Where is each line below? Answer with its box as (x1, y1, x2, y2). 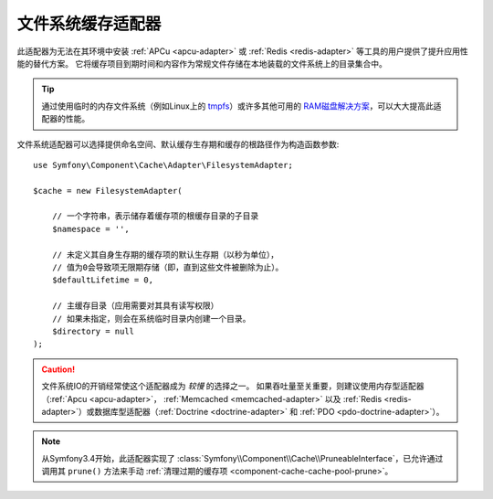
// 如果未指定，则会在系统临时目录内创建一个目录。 (51, 313, 251, 324)
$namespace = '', (51, 224, 130, 234)
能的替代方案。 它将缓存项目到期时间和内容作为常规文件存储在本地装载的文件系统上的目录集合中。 (16, 58, 387, 69)
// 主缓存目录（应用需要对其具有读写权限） (51, 301, 219, 311)
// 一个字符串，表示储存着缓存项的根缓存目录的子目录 (51, 211, 259, 221)
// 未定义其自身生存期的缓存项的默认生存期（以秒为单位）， (51, 249, 278, 260)
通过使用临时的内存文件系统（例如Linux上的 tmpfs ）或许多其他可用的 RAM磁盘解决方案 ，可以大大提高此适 (41, 101, 442, 111)
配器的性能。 (41, 113, 90, 124)
